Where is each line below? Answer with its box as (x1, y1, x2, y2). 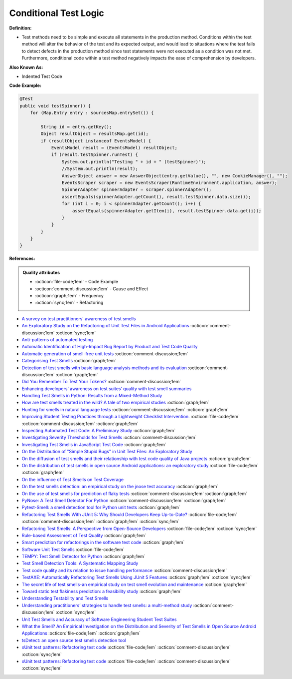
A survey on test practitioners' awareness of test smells (21, 315, 136, 322)
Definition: (9, 25, 32, 31)
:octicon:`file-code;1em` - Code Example (35, 279, 119, 285)
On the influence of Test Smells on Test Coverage (21, 476, 124, 482)
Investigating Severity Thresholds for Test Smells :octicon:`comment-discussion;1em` (21, 435, 197, 441)
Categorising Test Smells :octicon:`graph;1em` (21, 358, 117, 364)
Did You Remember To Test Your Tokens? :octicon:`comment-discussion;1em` (21, 379, 181, 385)
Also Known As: (9, 64, 43, 70)
